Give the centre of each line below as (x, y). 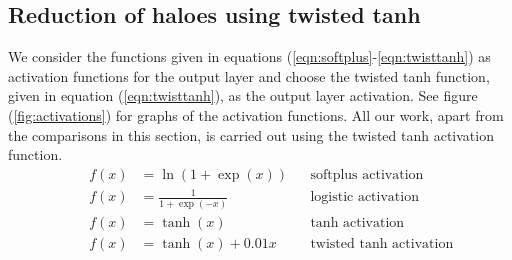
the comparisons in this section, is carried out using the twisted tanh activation (251, 134)
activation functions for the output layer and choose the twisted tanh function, (249, 75)
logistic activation (364, 197)
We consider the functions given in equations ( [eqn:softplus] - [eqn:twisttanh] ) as (249, 56)
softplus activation (367, 174)
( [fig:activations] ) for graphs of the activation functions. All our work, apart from (256, 114)
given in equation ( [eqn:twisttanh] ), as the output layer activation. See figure (243, 95)
